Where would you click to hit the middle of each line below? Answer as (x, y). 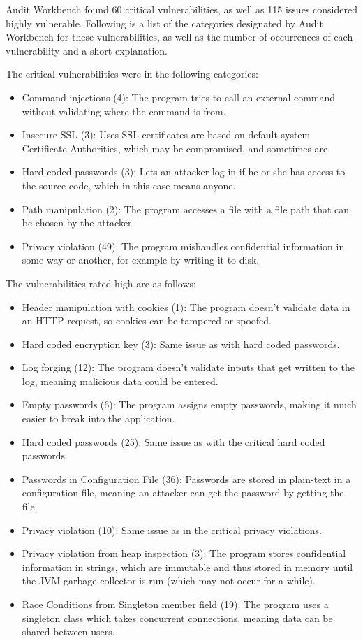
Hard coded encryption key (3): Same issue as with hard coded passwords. (181, 344)
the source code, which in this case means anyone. (129, 185)
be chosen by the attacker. (78, 223)
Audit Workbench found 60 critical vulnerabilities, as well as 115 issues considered (181, 9)
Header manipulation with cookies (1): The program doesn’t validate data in (186, 307)
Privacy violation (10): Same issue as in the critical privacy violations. (172, 530)
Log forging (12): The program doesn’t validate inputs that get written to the (188, 367)
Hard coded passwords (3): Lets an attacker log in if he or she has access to (184, 172)
